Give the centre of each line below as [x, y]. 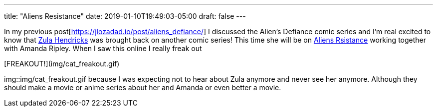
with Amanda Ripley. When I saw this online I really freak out [103, 48]
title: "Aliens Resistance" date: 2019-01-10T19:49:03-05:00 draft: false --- [125, 16]
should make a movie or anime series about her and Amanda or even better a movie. [143, 87]
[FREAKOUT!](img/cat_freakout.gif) [62, 64]
